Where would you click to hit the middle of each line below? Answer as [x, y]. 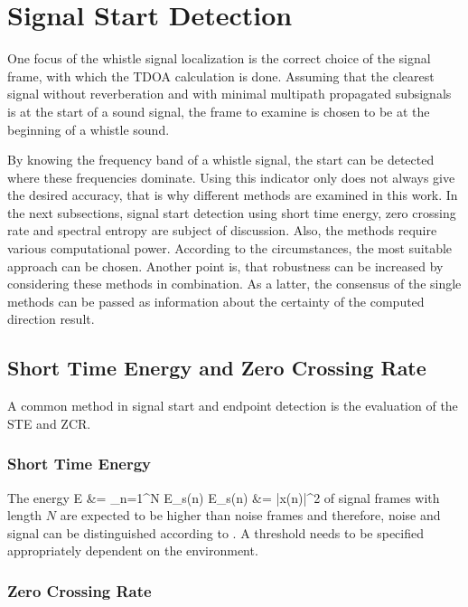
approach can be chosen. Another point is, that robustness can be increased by [225, 266]
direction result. [51, 319]
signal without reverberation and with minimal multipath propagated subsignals [229, 94]
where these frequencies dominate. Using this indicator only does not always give [231, 177]
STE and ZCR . [49, 423]
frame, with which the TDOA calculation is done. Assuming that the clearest [221, 76]
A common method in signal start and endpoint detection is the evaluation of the [233, 406]
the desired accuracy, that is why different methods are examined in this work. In [233, 195]
